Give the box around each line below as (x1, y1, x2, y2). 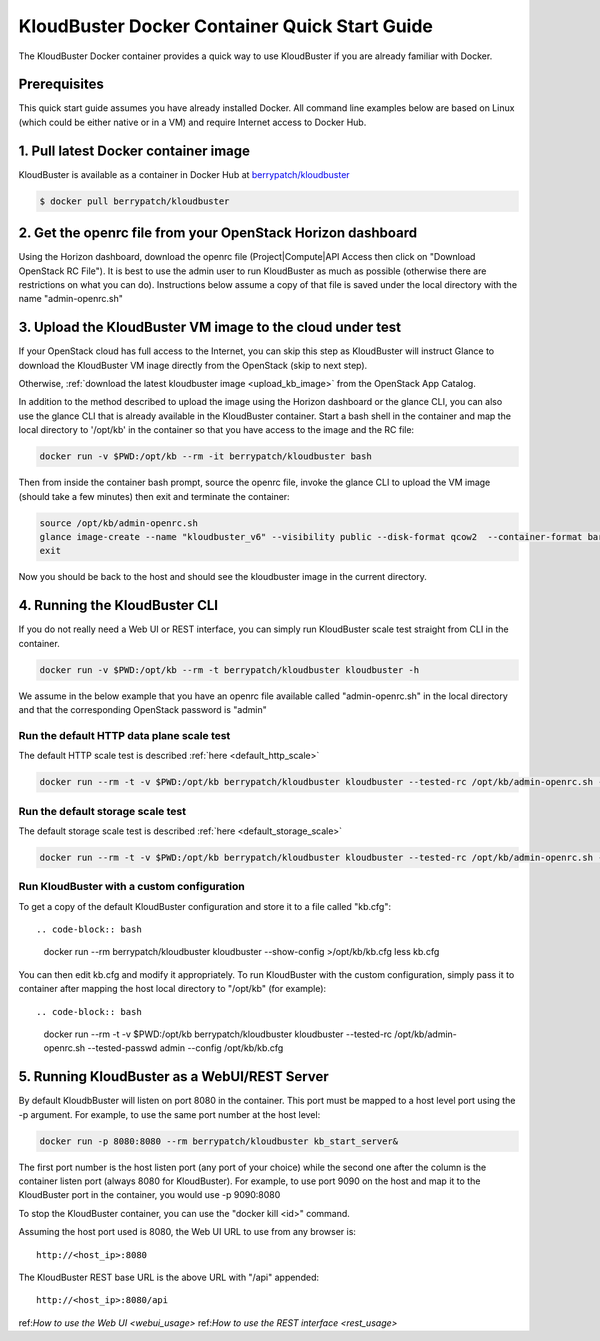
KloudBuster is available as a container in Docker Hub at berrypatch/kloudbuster (18, 168, 350, 180)
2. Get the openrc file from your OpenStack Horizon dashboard (18, 225, 418, 242)
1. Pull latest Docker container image (18, 142, 250, 159)
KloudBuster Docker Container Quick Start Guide (18, 15, 434, 37)
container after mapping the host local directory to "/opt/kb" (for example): (18, 983, 327, 995)
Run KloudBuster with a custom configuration (18, 880, 245, 894)
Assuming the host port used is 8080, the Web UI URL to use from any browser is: (18, 1226, 357, 1238)
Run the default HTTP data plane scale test (18, 728, 231, 742)
